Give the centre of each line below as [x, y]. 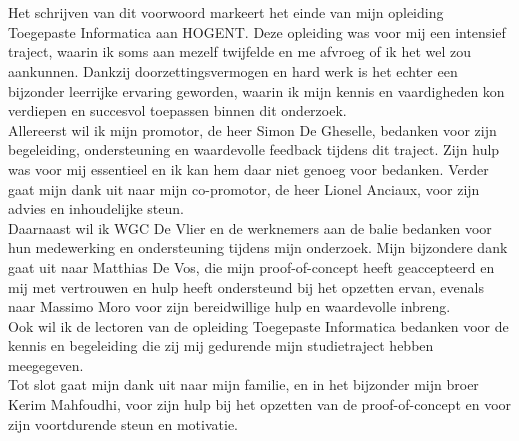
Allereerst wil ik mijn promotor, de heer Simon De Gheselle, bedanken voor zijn [252, 129]
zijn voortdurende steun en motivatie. [123, 423]
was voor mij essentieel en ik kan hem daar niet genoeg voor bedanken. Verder [248, 168]
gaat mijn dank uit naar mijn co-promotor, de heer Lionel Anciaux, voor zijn [244, 188]
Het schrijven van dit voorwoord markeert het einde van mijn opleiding [226, 12]
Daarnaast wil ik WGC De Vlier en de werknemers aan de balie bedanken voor [250, 227]
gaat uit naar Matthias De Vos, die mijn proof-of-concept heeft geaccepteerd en [251, 266]
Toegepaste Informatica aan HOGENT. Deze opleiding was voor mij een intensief [257, 31]
